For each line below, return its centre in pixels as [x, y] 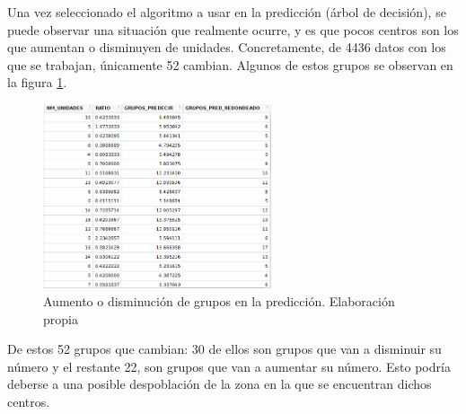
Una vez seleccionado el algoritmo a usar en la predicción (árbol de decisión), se [227, 12]
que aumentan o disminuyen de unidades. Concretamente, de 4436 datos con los [227, 47]
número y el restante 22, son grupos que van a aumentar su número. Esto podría [229, 366]
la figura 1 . [37, 82]
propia [61, 318]
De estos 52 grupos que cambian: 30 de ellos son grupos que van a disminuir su [224, 349]
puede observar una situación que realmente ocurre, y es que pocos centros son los [233, 29]
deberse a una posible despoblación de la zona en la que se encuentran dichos [220, 384]
